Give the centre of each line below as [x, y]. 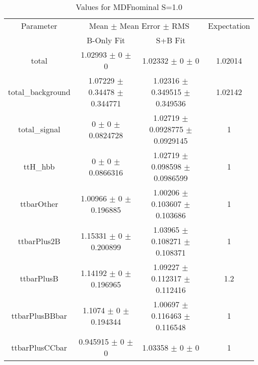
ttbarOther [39, 204]
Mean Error [140, 26]
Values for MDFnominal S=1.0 [129, 7]
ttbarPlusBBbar [39, 316]
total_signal [39, 129]
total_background [39, 92]
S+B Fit [171, 40]
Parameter [39, 26]
